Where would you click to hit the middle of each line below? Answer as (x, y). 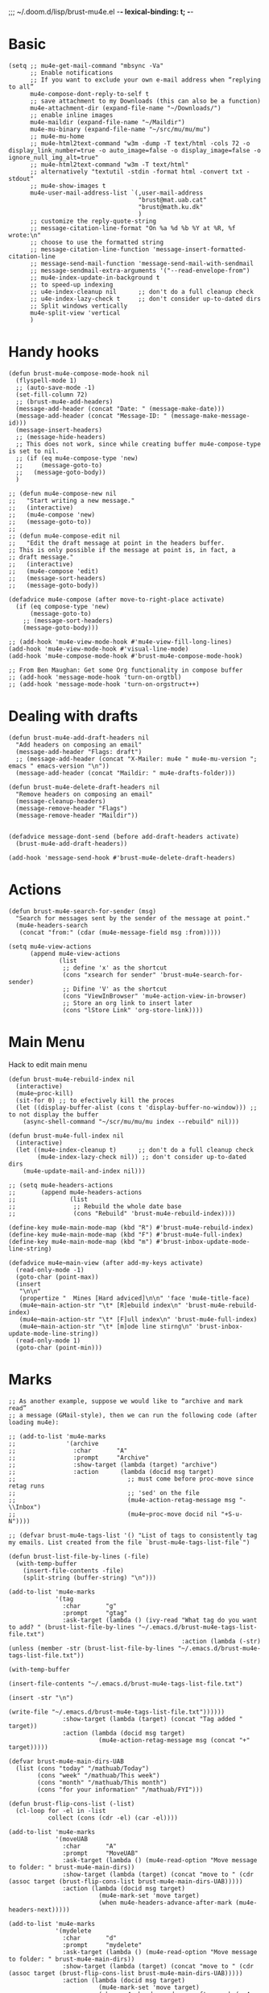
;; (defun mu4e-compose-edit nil (64, 536)
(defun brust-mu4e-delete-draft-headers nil (84, 787)
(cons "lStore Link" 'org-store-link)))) (133, 1010)
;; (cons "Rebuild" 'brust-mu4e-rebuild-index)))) (122, 1213)
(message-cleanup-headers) (61, 801)
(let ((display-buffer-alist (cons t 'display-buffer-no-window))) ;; (137, 1107)
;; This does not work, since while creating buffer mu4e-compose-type (139, 444)
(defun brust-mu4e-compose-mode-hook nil (79, 373)
